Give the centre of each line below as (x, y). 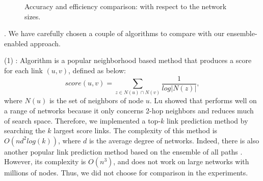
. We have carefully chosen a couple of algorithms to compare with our (114, 33)
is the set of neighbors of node (96, 100)
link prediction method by (207, 120)
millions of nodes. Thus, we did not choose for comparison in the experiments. (126, 173)
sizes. (33, 16)
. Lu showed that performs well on (203, 100)
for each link (23, 70)
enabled (16, 43)
